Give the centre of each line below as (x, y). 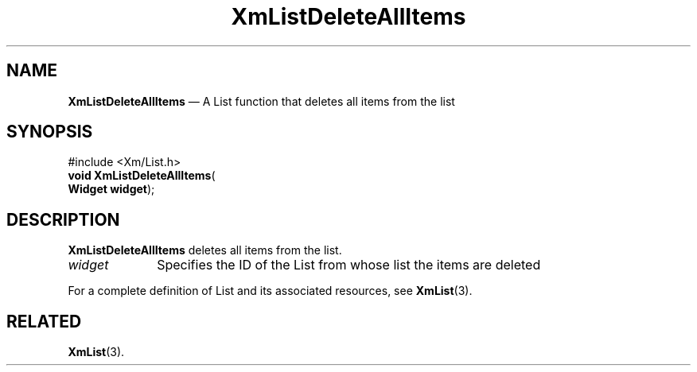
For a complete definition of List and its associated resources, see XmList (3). (270, 291)
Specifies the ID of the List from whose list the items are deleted (349, 265)
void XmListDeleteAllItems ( (142, 176)
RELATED (44, 321)
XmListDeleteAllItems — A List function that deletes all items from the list (261, 101)
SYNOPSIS (50, 132)
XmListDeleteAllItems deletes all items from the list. (205, 250)
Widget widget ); (111, 189)
